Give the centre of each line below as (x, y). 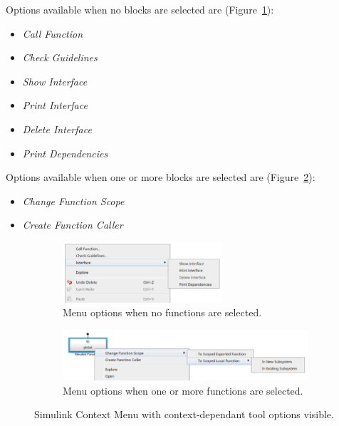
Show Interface (55, 81)
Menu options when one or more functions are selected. (183, 390)
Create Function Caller (73, 225)
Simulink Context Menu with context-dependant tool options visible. (184, 414)
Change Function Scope (73, 201)
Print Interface (55, 105)
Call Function (53, 33)
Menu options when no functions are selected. (162, 312)
